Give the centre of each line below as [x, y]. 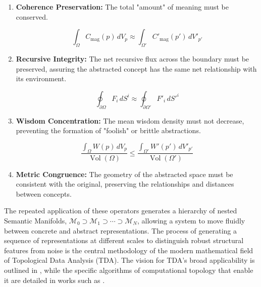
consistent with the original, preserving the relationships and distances [125, 184]
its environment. [41, 78]
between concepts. [44, 193]
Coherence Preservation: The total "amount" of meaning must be [122, 7]
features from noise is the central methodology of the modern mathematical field [129, 250]
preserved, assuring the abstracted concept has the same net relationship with [136, 68]
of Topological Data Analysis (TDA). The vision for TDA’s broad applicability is [129, 260]
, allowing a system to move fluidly [191, 220]
